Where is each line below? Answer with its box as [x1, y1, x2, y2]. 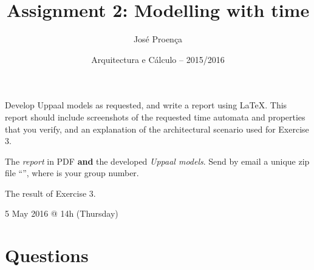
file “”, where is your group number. [5, 166, 139, 179]
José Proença [133, 33, 183, 45]
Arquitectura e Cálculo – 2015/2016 [91, 53, 225, 65]
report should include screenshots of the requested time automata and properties [5, 110, 305, 123]
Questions [5, 243, 89, 268]
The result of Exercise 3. [5, 186, 96, 199]
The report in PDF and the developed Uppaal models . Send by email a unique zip [5, 154, 310, 167]
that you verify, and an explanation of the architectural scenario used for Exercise [5, 122, 309, 135]
